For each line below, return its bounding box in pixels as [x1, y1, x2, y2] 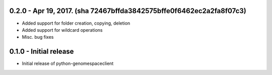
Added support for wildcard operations [22, 27, 103, 33]
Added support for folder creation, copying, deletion [22, 20, 130, 26]
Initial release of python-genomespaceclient [22, 60, 114, 66]
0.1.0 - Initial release [9, 47, 74, 56]
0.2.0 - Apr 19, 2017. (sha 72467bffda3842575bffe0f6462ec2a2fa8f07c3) [9, 7, 247, 15]
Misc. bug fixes [22, 34, 54, 40]
